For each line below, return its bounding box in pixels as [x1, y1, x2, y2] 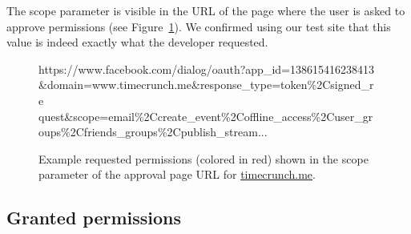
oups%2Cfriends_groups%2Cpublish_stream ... [38, 123, 268, 140]
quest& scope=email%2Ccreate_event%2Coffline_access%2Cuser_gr [38, 107, 373, 124]
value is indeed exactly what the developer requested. [6, 34, 268, 50]
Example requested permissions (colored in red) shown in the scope [38, 150, 369, 167]
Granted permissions [6, 205, 182, 230]
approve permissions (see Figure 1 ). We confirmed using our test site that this [6, 18, 391, 34]
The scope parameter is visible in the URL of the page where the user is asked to [6, 2, 405, 18]
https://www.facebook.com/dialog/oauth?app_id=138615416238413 [38, 60, 374, 77]
